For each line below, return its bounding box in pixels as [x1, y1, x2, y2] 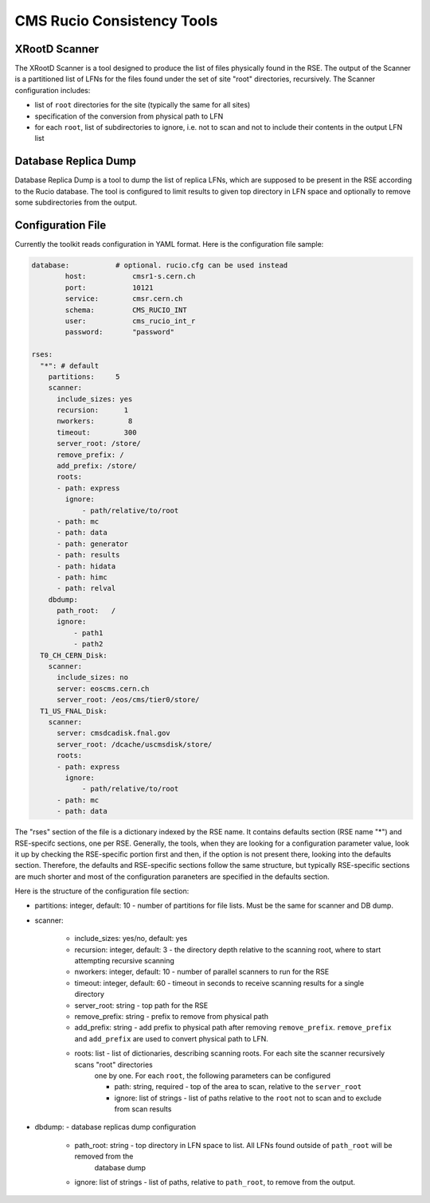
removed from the [74, 1151, 134, 1162]
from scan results [114, 1104, 172, 1114]
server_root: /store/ [57, 439, 141, 448]
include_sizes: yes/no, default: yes [74, 934, 188, 943]
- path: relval [57, 584, 116, 593]
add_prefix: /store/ [57, 462, 137, 471]
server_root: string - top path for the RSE [74, 1000, 209, 1010]
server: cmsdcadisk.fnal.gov [57, 728, 170, 738]
